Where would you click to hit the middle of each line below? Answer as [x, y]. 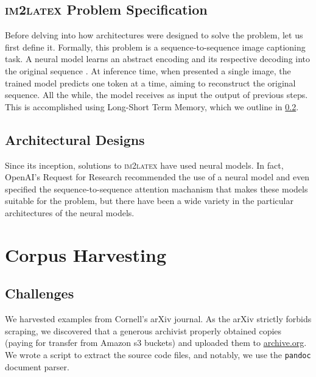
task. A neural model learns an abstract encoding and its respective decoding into [158, 59]
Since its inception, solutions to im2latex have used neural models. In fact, [144, 165]
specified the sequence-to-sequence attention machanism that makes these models [156, 188]
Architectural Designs [75, 139]
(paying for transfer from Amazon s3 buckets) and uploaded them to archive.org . [156, 343]
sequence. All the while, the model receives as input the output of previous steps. [156, 95]
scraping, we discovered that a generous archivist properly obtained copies [143, 330]
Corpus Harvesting [86, 254]
